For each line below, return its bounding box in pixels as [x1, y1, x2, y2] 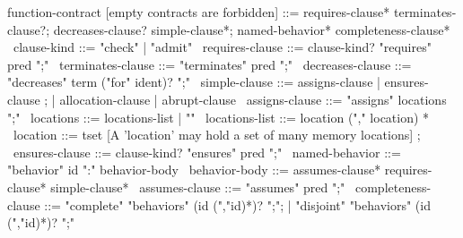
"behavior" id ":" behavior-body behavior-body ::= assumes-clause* [7, 160, 381, 179]
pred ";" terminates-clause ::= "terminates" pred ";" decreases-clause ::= [7, 55, 412, 73]
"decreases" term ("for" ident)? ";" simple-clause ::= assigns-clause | [7, 72, 380, 91]
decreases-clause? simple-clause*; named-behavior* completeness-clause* [53, 20, 450, 38]
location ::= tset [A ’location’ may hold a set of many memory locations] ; [13, 125, 421, 144]
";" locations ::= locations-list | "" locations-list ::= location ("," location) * [7, 107, 430, 126]
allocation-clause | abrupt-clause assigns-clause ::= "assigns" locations [59, 89, 447, 108]
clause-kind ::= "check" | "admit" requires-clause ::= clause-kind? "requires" [13, 38, 432, 56]
